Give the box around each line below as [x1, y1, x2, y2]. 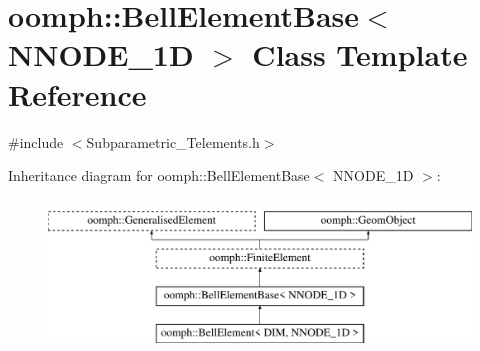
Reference [8, 73, 147, 114]
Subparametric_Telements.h [86, 131, 260, 152]
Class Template [252, 34, 468, 75]
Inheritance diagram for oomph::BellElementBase [8, 165, 310, 186]
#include [8, 131, 64, 152]
